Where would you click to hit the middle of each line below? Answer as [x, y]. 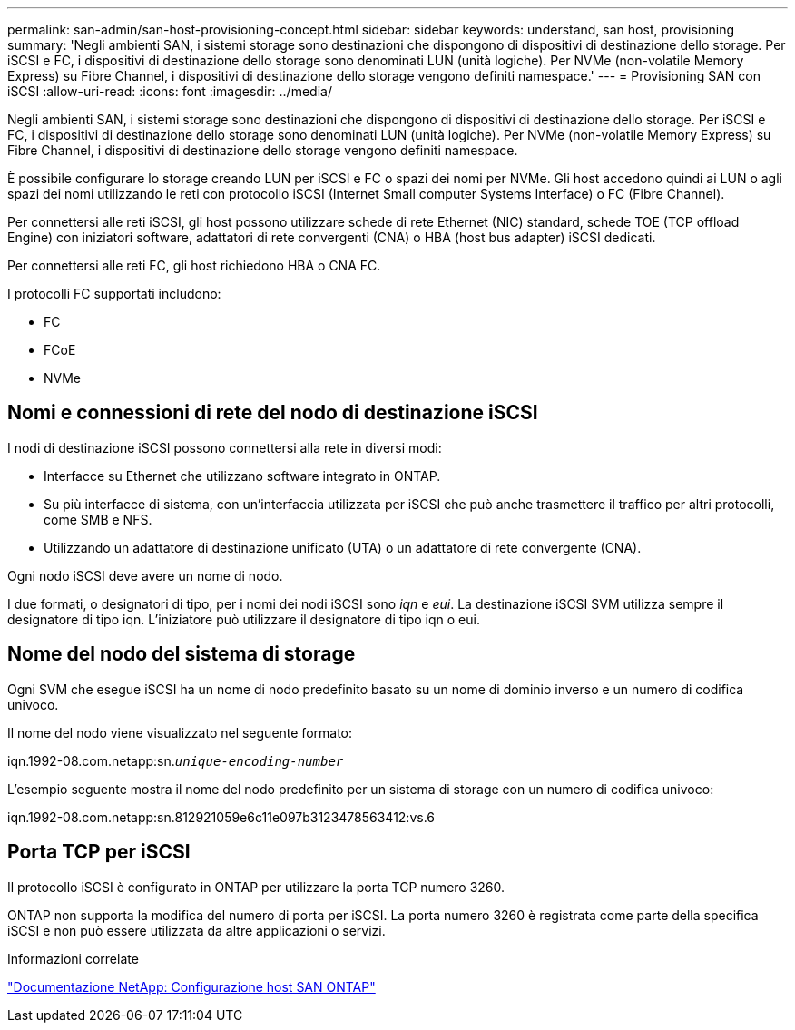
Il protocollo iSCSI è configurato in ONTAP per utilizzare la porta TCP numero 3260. [256, 887]
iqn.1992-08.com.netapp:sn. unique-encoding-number [176, 760]
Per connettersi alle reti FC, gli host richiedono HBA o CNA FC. [194, 265]
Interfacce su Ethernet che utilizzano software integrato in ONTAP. [242, 476]
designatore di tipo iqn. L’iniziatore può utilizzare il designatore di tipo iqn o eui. [244, 619]
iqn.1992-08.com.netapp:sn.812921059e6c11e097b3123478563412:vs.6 [221, 817]
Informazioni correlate [73, 958]
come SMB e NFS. [98, 519]
